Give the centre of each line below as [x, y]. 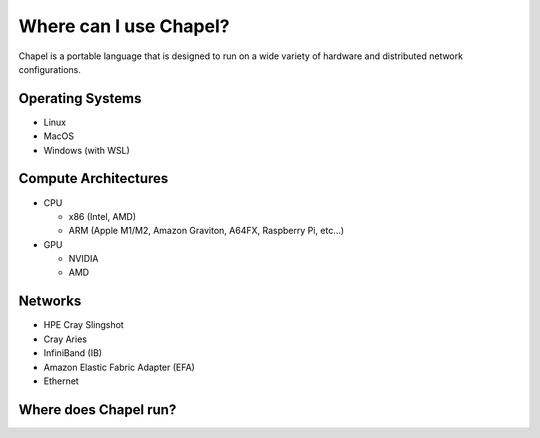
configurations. [50, 69]
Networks [50, 301]
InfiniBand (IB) [73, 353]
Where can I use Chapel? [124, 26]
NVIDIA [83, 259]
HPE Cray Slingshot [83, 325]
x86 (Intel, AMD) [102, 216]
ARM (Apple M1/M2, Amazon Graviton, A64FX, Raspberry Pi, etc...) [206, 231]
